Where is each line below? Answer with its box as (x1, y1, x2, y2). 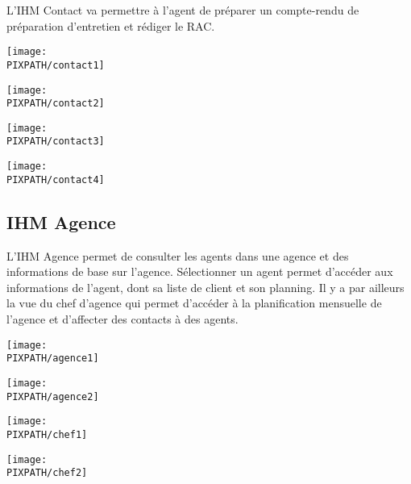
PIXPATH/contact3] (6, 136, 105, 148)
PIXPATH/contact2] (6, 98, 105, 110)
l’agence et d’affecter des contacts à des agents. (6, 311, 239, 328)
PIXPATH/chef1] (6, 428, 88, 440)
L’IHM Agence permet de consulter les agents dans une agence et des (6, 247, 349, 264)
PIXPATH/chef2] (6, 467, 88, 479)
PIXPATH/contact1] (6, 59, 105, 71)
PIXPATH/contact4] (6, 173, 105, 186)
